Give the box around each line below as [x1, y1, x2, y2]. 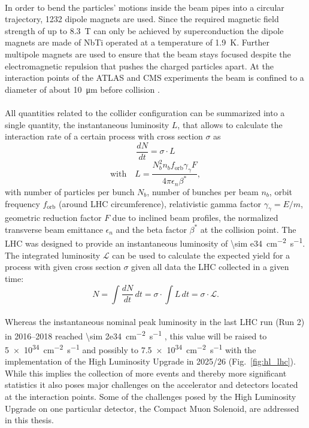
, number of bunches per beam [147, 185, 259, 198]
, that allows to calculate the [177, 118, 283, 130]
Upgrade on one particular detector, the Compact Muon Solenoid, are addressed [5, 402, 299, 414]
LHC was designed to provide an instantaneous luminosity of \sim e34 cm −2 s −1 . [5, 235, 305, 250]
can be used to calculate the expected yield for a [112, 248, 290, 261]
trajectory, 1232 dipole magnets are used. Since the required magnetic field [5, 13, 279, 25]
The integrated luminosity [5, 248, 101, 261]
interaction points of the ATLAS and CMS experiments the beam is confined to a [5, 71, 304, 84]
